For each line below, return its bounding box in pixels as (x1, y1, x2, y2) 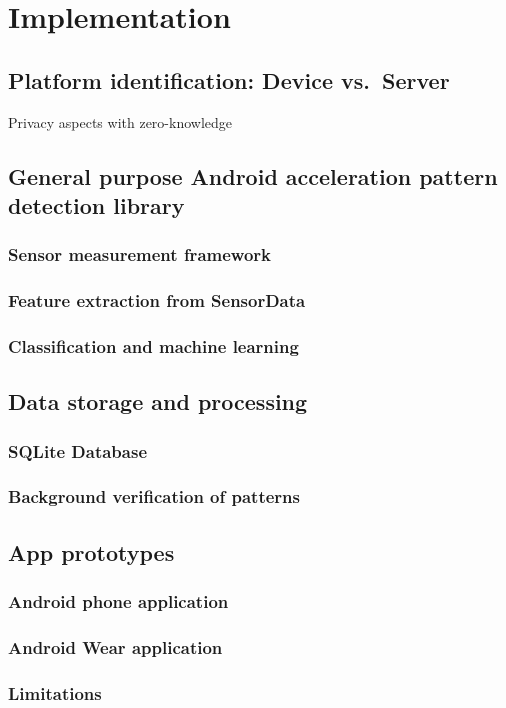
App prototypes (8, 536, 175, 567)
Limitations (8, 680, 102, 705)
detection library (8, 189, 185, 220)
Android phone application (8, 589, 229, 614)
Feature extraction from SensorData (8, 288, 306, 313)
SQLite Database (8, 438, 148, 463)
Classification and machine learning (8, 333, 299, 358)
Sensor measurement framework (8, 242, 271, 267)
